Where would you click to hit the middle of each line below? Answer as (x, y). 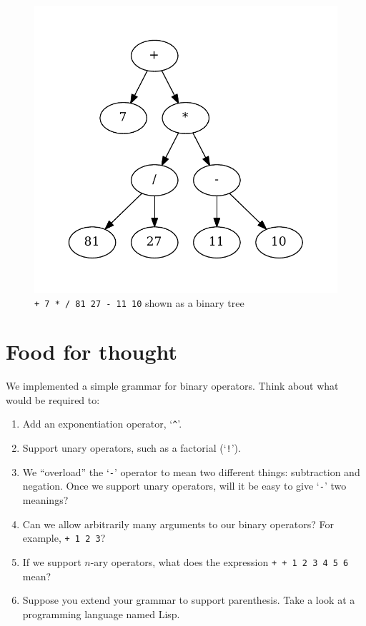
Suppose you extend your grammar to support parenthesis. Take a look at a (189, 600)
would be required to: (53, 399)
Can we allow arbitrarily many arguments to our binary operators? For (178, 524)
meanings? (45, 500)
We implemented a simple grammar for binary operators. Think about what (172, 386)
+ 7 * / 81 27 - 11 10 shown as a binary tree (139, 302)
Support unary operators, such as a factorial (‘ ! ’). (132, 448)
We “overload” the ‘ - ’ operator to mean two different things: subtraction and (191, 471)
